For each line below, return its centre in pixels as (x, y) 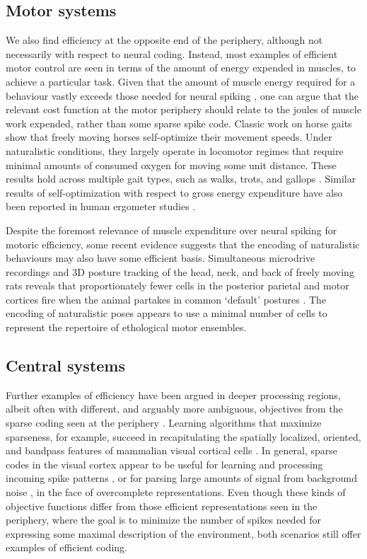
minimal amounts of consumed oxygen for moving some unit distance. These (171, 165)
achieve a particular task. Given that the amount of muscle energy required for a (181, 81)
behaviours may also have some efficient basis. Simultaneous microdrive (161, 258)
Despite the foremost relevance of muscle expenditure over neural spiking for (171, 230)
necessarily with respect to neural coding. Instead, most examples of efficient (172, 53)
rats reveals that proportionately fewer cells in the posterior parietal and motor (177, 286)
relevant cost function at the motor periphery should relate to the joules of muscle (183, 109)
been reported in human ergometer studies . (101, 206)
